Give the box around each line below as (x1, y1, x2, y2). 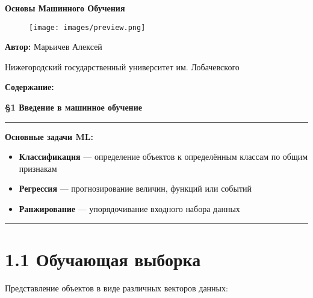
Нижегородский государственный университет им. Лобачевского (5, 60, 240, 73)
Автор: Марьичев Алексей (5, 40, 102, 53)
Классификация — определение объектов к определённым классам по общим (19, 150, 308, 163)
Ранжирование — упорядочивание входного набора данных (19, 202, 240, 214)
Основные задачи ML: (5, 130, 93, 142)
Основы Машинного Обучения (5, 2, 125, 14)
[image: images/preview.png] (29, 23, 146, 32)
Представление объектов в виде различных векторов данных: (5, 281, 228, 294)
